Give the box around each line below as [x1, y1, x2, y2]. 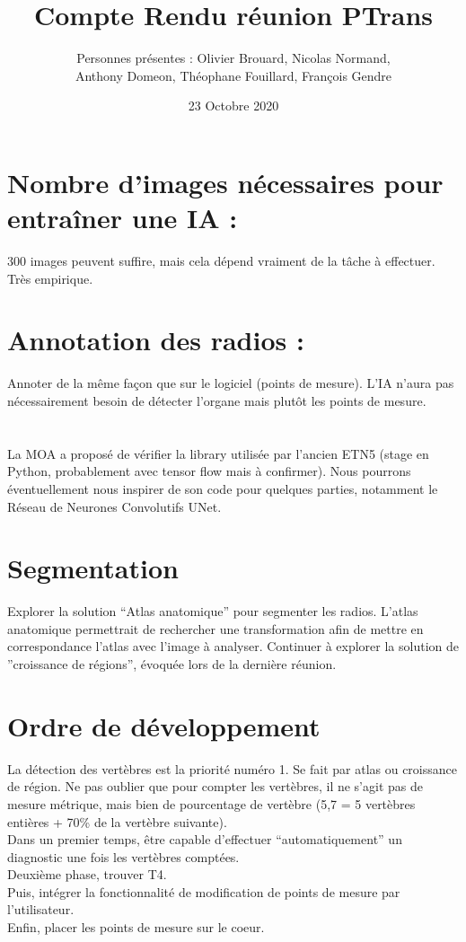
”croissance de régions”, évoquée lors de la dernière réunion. [7, 655, 337, 673]
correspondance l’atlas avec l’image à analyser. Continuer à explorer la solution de [7, 637, 459, 656]
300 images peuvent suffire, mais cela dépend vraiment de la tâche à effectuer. [7, 251, 435, 270]
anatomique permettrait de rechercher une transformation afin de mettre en [7, 619, 424, 638]
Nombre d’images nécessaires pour [7, 163, 444, 200]
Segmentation [7, 550, 179, 586]
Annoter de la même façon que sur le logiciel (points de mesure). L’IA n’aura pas [7, 374, 454, 392]
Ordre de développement [7, 707, 321, 744]
